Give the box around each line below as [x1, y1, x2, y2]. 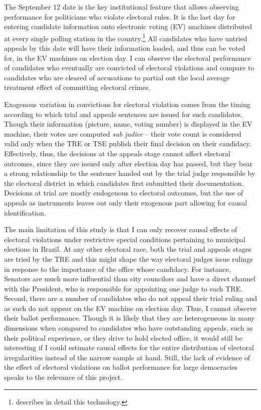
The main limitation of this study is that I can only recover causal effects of [4, 224, 237, 235]
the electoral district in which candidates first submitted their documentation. [4, 177, 244, 188]
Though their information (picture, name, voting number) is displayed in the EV [4, 119, 252, 129]
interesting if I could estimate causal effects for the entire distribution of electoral [4, 342, 254, 353]
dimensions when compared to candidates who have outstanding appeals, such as [4, 323, 253, 333]
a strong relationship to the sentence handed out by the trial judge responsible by [4, 168, 255, 178]
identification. [4, 207, 46, 218]
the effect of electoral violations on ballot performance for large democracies [4, 362, 238, 372]
